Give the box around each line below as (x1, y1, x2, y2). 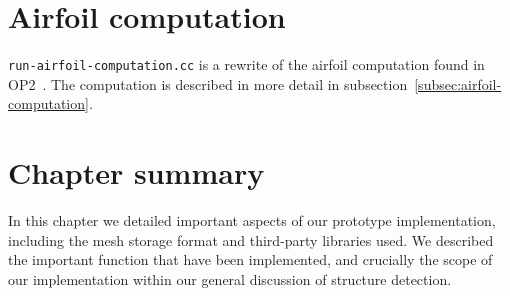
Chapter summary (8, 152, 265, 193)
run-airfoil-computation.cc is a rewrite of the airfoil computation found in (8, 54, 485, 75)
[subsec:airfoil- (414, 73, 502, 94)
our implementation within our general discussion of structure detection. (8, 268, 452, 289)
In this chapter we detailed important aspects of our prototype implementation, (8, 210, 496, 231)
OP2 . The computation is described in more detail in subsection (8, 73, 408, 94)
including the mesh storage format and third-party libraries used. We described (8, 229, 494, 250)
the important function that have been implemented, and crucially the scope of (8, 249, 493, 270)
